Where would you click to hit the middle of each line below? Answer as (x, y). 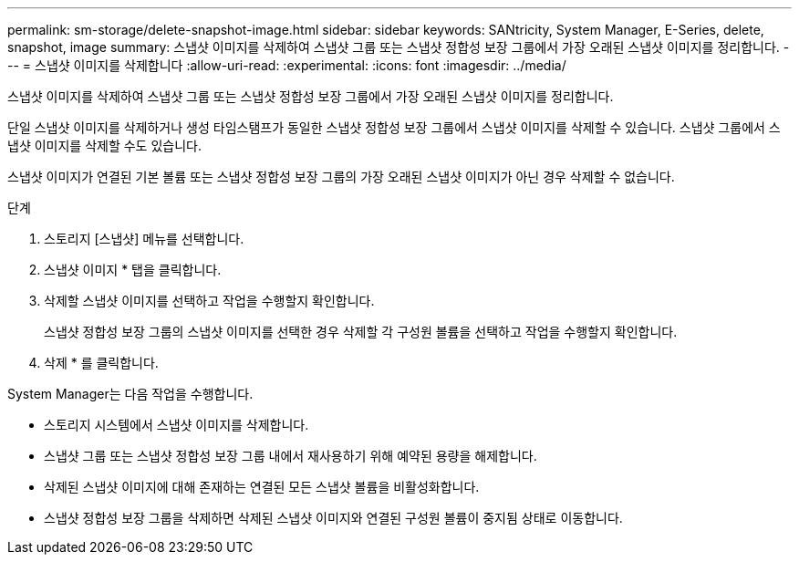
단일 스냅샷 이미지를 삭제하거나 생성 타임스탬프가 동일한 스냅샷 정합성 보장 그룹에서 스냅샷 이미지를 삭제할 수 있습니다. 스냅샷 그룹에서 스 (394, 127)
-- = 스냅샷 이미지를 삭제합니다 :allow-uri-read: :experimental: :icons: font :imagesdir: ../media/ (287, 65)
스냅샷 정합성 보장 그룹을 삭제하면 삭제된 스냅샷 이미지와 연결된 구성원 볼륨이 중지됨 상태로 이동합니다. (333, 518)
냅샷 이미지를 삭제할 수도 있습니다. (104, 146)
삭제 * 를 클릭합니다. (101, 363)
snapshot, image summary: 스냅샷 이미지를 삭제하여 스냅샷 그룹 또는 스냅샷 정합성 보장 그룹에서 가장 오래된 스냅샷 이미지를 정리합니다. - (399, 47)
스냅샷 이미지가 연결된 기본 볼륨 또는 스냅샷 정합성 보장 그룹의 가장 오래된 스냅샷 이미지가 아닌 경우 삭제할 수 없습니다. (341, 177)
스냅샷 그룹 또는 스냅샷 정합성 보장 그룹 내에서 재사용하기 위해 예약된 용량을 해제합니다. (291, 456)
